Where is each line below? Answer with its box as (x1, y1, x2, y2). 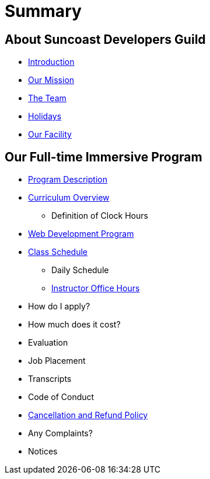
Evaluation (28, 337, 68, 348)
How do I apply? (28, 301, 90, 312)
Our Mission (28, 75, 75, 85)
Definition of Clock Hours (51, 211, 148, 221)
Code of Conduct (28, 392, 94, 402)
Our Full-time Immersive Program (5, 149, 202, 164)
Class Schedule (28, 247, 88, 257)
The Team (28, 93, 66, 104)
